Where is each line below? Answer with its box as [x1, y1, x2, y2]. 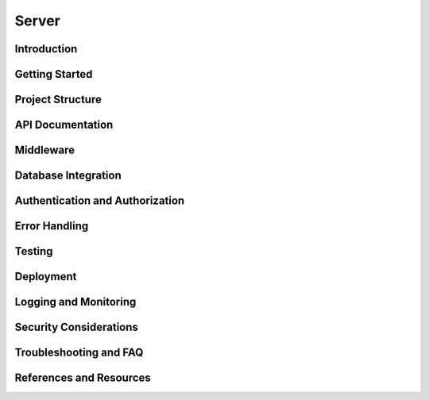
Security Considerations [14, 321, 139, 334]
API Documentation [14, 118, 114, 132]
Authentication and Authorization [14, 194, 185, 208]
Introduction [14, 42, 78, 56]
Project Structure [14, 93, 102, 106]
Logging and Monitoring [14, 295, 137, 309]
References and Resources [14, 371, 151, 385]
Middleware [14, 144, 75, 157]
